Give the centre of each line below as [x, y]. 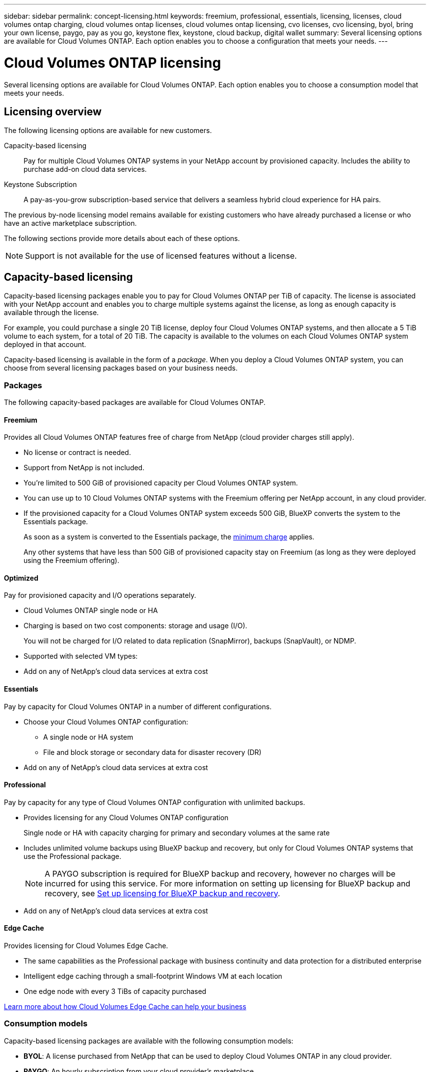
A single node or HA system [88, 737]
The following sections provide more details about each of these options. [122, 239]
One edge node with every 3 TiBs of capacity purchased [115, 992]
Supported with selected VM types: [81, 656]
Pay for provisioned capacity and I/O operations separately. [100, 595]
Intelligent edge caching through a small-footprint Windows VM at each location [153, 976]
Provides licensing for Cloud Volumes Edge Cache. [86, 946]
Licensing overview [53, 111]
